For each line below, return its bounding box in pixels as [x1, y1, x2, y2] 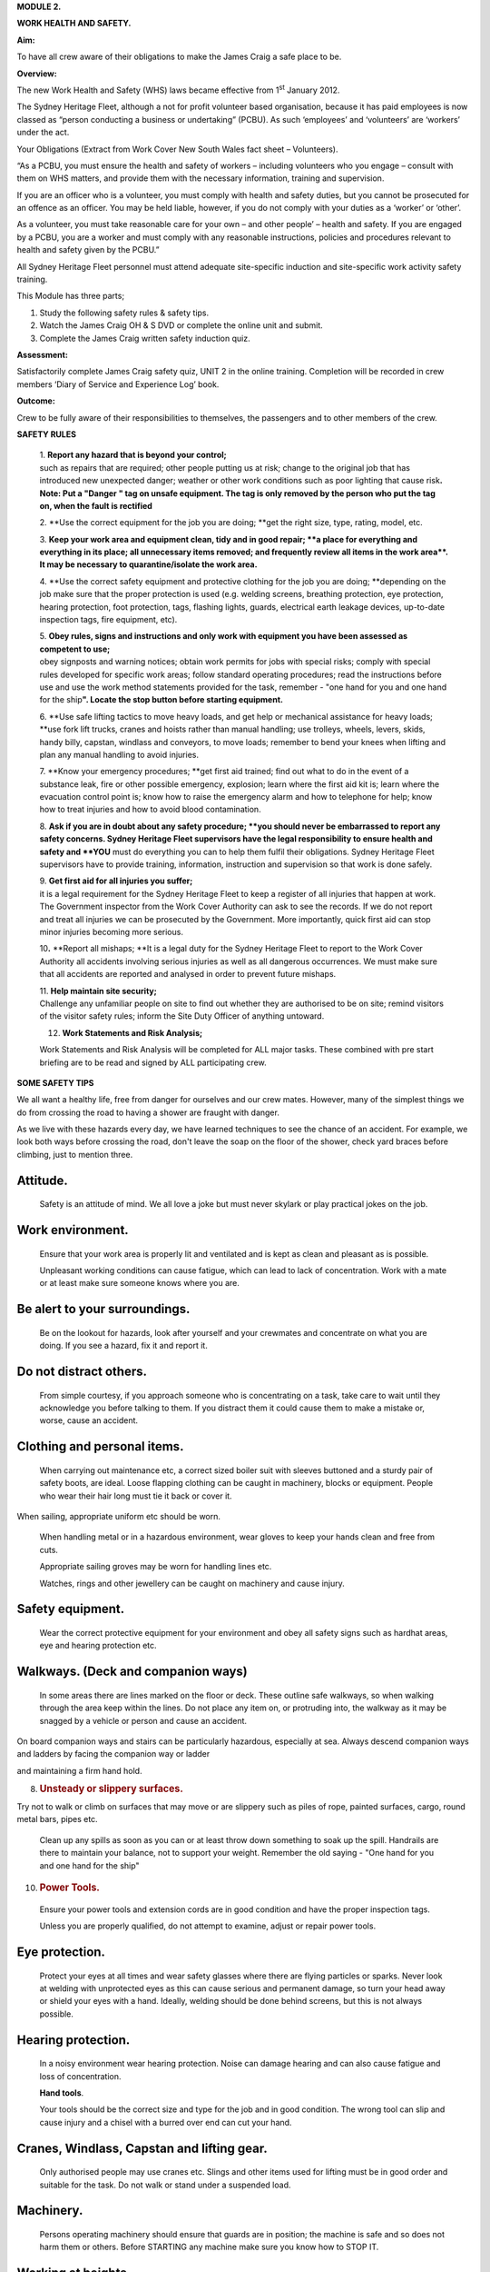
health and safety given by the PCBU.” [16, 244, 161, 255]
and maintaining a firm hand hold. [16, 1765, 142, 1776]
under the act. [16, 127, 70, 138]
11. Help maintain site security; [39, 985, 158, 996]
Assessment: [16, 349, 68, 360]
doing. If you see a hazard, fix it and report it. [39, 1340, 208, 1351]
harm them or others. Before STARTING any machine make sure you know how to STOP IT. [39, 2241, 379, 2253]
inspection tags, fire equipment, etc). [39, 614, 178, 625]
